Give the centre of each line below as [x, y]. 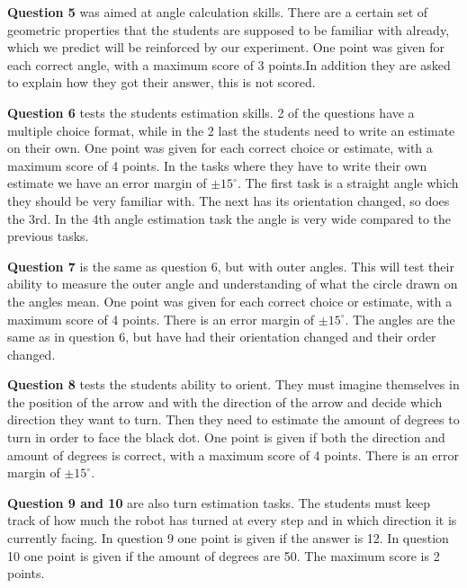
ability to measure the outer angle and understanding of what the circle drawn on [233, 284]
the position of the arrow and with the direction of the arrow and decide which [225, 401]
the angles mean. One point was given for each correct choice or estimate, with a [230, 301]
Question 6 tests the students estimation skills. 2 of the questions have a [211, 112]
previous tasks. [48, 236]
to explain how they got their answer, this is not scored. [162, 82]
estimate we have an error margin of [107, 183]
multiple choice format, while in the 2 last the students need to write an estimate [231, 130]
